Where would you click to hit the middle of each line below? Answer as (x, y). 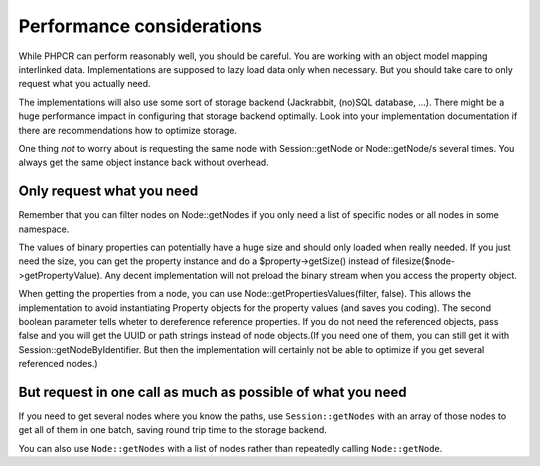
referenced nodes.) (58, 364)
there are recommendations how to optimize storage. (128, 130)
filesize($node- (423, 261)
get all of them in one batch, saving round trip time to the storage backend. (172, 430)
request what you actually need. (84, 84)
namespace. (44, 229)
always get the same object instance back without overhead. (143, 162)
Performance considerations (140, 26)
